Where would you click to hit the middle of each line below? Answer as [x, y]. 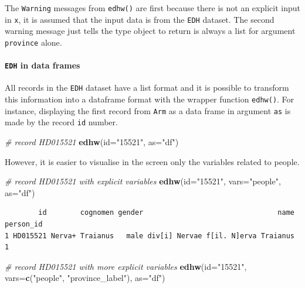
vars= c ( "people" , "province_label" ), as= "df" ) [85, 278]
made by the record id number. [61, 122]
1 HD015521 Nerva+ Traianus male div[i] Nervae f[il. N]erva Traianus [150, 236]
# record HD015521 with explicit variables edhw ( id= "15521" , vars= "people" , [143, 181]
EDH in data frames [43, 65]
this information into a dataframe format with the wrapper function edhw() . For [150, 99]
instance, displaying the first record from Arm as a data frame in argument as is [148, 110]
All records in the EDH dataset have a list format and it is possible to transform [147, 88]
